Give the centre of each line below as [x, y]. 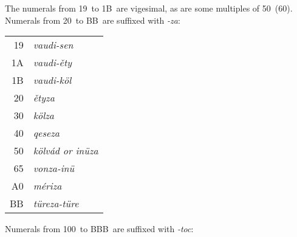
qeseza [46, 133]
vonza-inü [54, 168]
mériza [47, 186]
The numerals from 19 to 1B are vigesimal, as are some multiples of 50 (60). [149, 8]
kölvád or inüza [66, 151]
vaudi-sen [53, 45]
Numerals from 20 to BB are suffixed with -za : [93, 20]
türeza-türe [56, 204]
